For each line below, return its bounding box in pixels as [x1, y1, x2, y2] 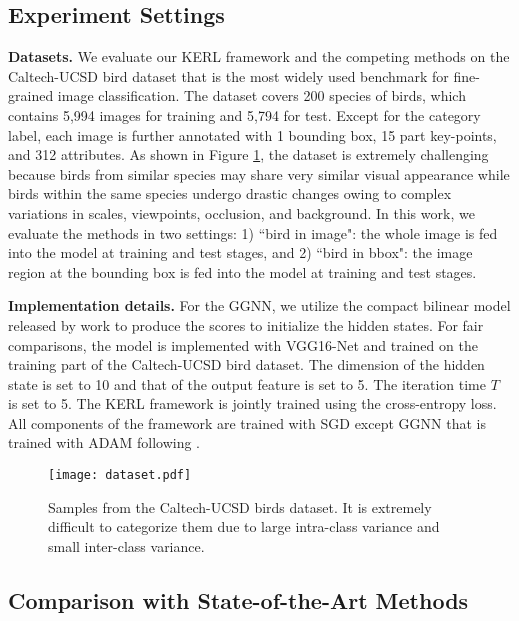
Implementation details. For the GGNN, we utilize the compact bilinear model [8, 295, 511, 316]
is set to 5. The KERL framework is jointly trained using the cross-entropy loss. [8, 393, 497, 414]
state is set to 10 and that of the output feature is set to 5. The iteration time [8, 373, 486, 394]
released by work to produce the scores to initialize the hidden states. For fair [8, 314, 484, 335]
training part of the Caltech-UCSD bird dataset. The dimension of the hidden [8, 354, 485, 375]
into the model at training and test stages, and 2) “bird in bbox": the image [8, 242, 473, 263]
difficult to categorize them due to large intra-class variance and [48, 516, 440, 537]
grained [8, 85, 54, 106]
